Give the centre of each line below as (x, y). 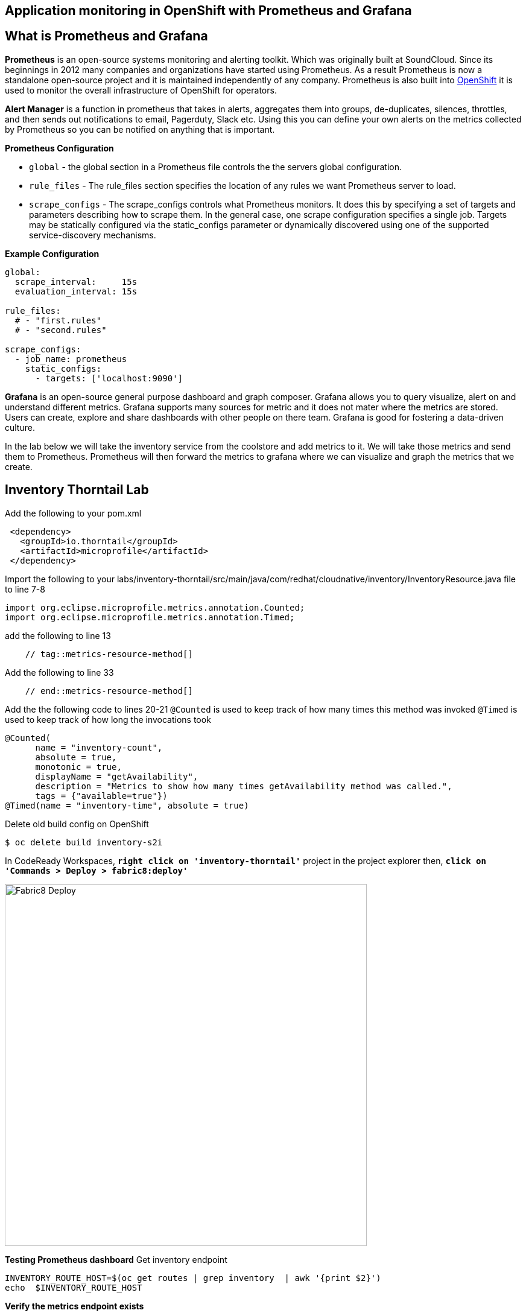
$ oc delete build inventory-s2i (84, 842)
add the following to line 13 (58, 635)
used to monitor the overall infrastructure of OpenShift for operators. (141, 90)
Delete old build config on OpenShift (77, 824)
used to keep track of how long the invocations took (108, 719)
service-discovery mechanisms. (93, 235)
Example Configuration (52, 253)
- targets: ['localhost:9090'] (109, 378)
